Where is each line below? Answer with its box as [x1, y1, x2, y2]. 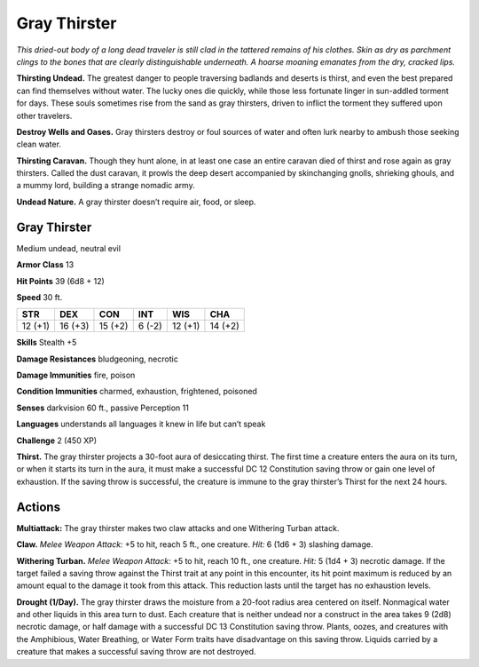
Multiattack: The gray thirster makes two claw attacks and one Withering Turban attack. [16, 522, 340, 533]
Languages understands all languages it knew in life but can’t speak [16, 418, 266, 430]
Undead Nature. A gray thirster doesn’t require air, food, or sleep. [16, 196, 256, 207]
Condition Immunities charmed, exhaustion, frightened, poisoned [16, 386, 257, 397]
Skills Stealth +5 [16, 337, 77, 348]
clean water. [16, 139, 62, 150]
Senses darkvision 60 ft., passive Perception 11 [16, 402, 190, 413]
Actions [16, 499, 61, 514]
